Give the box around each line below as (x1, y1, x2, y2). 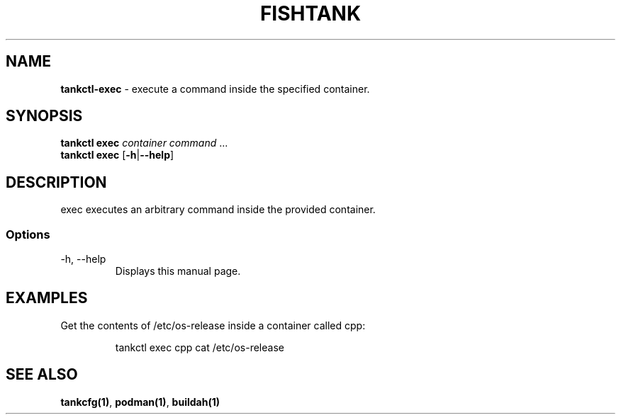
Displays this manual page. (115, 265, 241, 278)
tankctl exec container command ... (60, 137, 228, 149)
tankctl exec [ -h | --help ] (60, 149, 174, 161)
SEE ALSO (6, 365, 78, 384)
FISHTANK (259, 1, 362, 25)
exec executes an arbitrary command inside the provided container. (60, 203, 376, 216)
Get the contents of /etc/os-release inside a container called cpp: (60, 319, 366, 331)
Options (6, 227, 50, 242)
